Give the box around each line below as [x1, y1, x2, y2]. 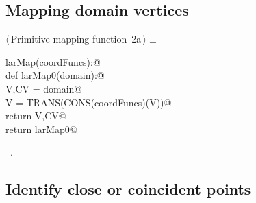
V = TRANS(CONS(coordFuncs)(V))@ [5, 95, 172, 109]
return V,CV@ [5, 108, 66, 123]
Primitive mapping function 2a [10, 32, 142, 46]
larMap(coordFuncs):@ [5, 54, 101, 69]
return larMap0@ [5, 121, 77, 136]
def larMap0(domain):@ [5, 68, 105, 82]
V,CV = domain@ [5, 81, 82, 95]
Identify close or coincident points [5, 178, 251, 200]
